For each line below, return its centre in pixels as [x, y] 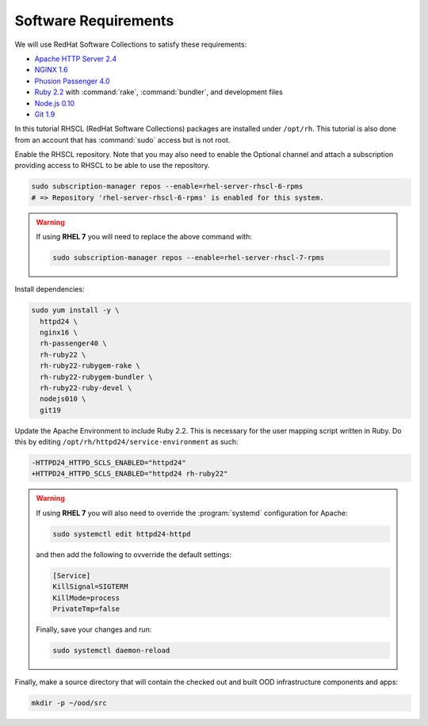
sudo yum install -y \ [75, 310]
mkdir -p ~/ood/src [69, 703]
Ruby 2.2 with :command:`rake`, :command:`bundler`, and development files [159, 92]
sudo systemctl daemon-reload [111, 650]
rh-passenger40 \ [73, 344]
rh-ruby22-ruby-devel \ [86, 388]
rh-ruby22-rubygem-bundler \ [97, 377]
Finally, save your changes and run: [94, 629]
